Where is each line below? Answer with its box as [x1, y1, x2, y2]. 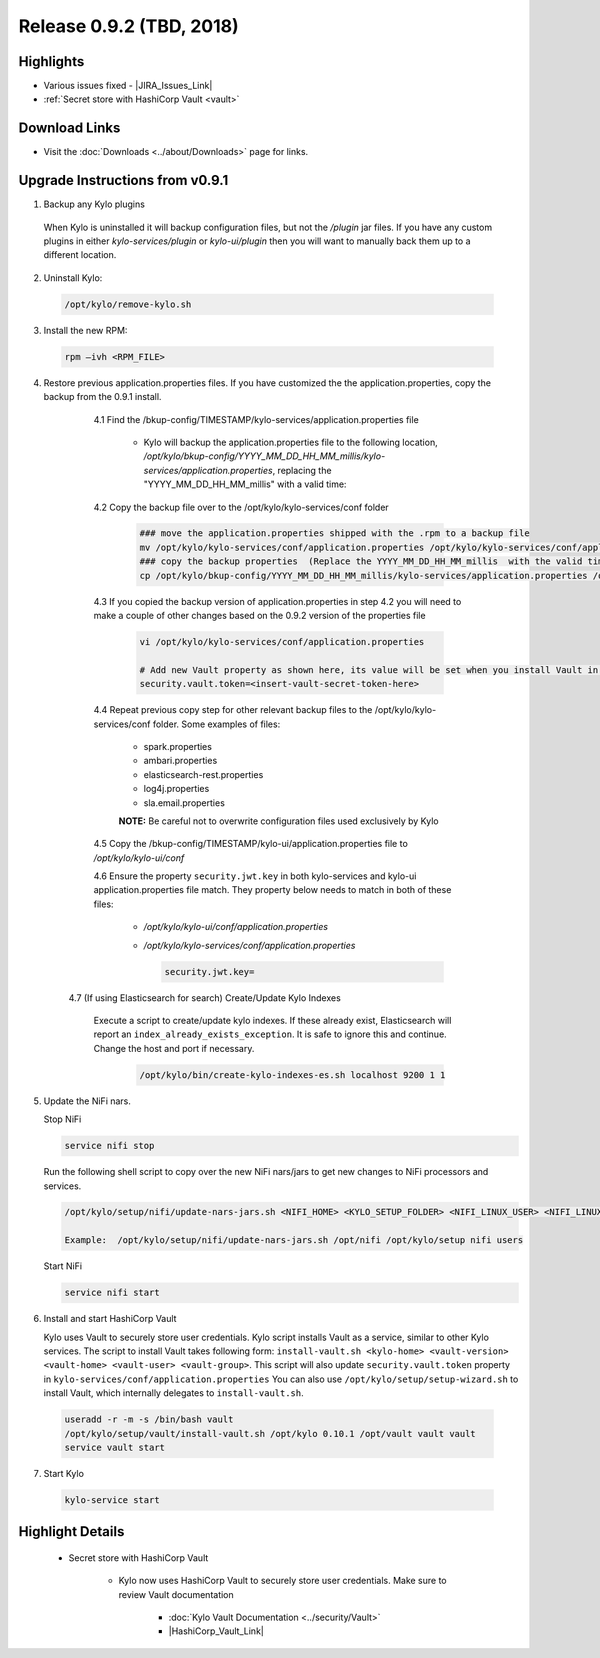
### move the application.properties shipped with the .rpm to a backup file [139, 528, 530, 539]
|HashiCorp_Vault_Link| [168, 1625, 264, 1637]
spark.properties [143, 740, 212, 752]
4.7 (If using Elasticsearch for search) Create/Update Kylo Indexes [68, 991, 342, 1004]
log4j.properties [143, 783, 210, 795]
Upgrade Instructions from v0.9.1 [18, 172, 229, 189]
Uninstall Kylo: [43, 271, 103, 284]
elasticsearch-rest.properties [143, 768, 264, 780]
